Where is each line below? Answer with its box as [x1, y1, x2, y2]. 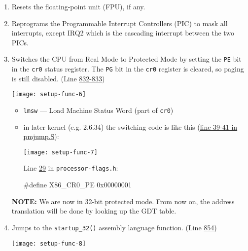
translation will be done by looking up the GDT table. [11, 206, 177, 216]
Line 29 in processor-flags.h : [23, 163, 118, 173]
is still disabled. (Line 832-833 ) [11, 73, 105, 83]
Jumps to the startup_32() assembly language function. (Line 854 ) [11, 222, 217, 232]
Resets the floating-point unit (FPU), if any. [11, 1, 145, 11]
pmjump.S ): [23, 131, 59, 142]
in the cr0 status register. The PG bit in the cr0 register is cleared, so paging [11, 64, 244, 74]
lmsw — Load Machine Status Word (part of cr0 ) [23, 105, 174, 115]
